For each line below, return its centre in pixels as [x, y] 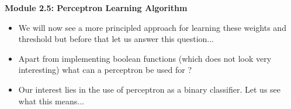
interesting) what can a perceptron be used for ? [105, 70]
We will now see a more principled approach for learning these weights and [152, 27]
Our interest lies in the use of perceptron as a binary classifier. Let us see [150, 89]
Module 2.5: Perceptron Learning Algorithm [96, 8]
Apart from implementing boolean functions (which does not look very [145, 58]
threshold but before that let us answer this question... [116, 39]
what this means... [51, 101]
